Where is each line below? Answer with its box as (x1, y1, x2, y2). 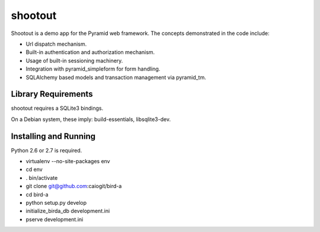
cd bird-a (25, 190, 49, 198)
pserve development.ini (25, 215, 84, 223)
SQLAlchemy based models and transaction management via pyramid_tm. (25, 74, 207, 81)
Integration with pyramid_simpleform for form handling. (25, 65, 161, 72)
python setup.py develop (25, 199, 87, 206)
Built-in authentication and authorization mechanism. (25, 49, 155, 56)
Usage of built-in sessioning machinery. (25, 57, 123, 64)
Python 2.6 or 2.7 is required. (11, 147, 82, 154)
